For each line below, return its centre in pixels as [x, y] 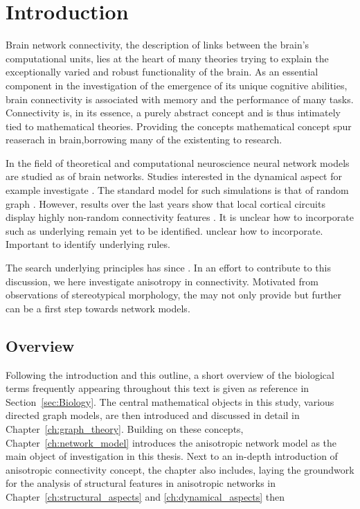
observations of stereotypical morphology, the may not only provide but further [174, 295]
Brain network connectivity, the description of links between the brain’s [157, 45]
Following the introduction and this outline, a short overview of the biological [170, 374]
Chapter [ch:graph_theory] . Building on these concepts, [125, 428]
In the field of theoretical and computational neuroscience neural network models [178, 162]
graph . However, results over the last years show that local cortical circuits [165, 203]
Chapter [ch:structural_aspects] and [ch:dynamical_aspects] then [145, 496]
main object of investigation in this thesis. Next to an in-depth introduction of [172, 456]
